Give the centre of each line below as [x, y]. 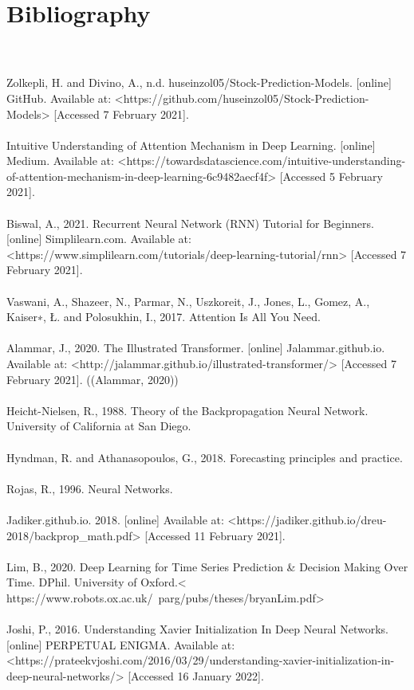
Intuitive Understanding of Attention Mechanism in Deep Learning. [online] [191, 145]
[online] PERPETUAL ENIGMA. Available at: [121, 644]
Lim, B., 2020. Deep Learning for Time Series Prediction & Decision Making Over [207, 566]
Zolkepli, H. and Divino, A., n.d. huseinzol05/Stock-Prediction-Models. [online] [199, 82]
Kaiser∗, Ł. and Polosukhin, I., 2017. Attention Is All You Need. [164, 317]
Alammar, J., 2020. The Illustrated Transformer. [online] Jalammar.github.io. [196, 348]
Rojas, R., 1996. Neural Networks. [90, 488]
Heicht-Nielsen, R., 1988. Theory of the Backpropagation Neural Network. [187, 410]
